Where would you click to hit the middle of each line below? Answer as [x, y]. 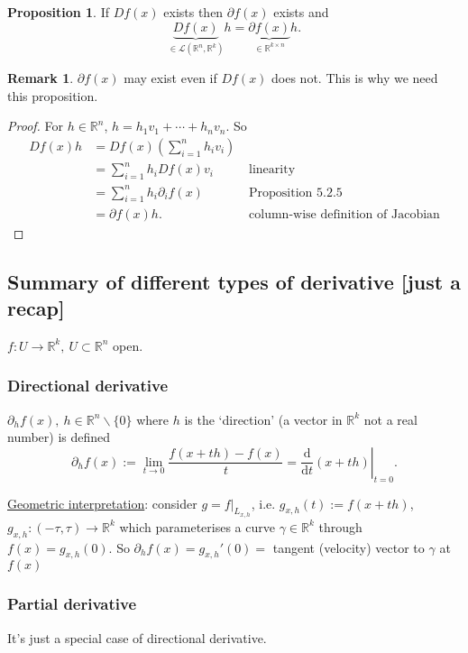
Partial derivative [72, 604]
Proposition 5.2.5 [296, 193]
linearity [272, 170]
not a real [390, 419]
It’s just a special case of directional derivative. [137, 637]
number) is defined [59, 437]
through [340, 526]
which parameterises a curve [197, 526]
